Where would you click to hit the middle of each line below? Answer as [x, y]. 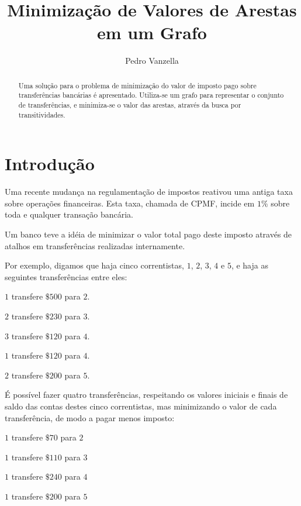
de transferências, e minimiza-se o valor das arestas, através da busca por [130, 105]
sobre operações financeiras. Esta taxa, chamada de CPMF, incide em [130, 203]
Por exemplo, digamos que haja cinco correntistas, [94, 265]
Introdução [50, 163]
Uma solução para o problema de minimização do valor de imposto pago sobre [137, 85]
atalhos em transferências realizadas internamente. [95, 245]
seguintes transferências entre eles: [66, 276]
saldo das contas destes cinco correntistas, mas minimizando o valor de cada [141, 406]
